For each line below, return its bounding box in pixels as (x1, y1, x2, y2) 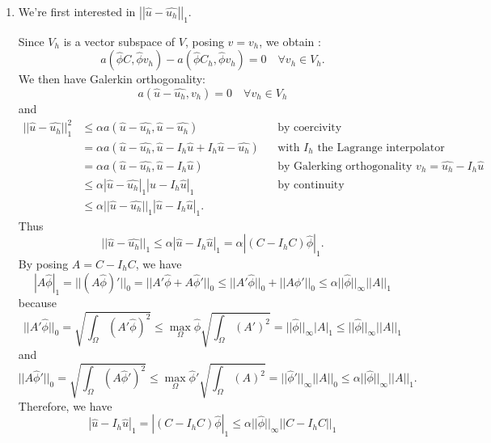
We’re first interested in (18, 3, 136, 19)
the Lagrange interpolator (317, 141, 445, 154)
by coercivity (277, 122, 342, 134)
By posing (18, 255, 69, 272)
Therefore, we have (18, 397, 112, 414)
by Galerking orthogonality (277, 160, 413, 172)
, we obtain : (259, 32, 321, 49)
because (18, 294, 57, 311)
